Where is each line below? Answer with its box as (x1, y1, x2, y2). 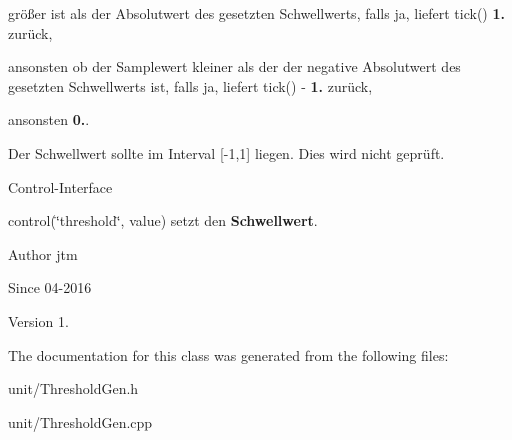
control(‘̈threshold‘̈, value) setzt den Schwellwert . (8, 210, 318, 231)
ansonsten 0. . (8, 109, 90, 130)
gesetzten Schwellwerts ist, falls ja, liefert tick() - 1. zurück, (8, 75, 373, 96)
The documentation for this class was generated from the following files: (8, 344, 449, 365)
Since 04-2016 (8, 277, 92, 298)
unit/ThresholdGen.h (8, 378, 139, 399)
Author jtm (8, 243, 78, 264)
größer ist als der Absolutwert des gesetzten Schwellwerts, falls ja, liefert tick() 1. (8, 3, 506, 23)
